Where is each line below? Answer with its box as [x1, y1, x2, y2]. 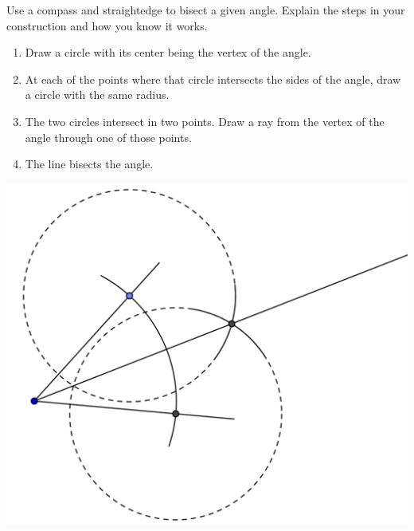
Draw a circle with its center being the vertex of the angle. [25, 44, 311, 61]
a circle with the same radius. [25, 86, 170, 103]
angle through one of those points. [25, 128, 192, 145]
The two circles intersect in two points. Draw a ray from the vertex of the [25, 112, 385, 129]
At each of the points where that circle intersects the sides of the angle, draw [25, 70, 401, 87]
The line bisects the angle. [25, 155, 154, 172]
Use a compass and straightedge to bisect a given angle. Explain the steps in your [6, 2, 405, 18]
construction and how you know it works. [6, 17, 208, 33]
